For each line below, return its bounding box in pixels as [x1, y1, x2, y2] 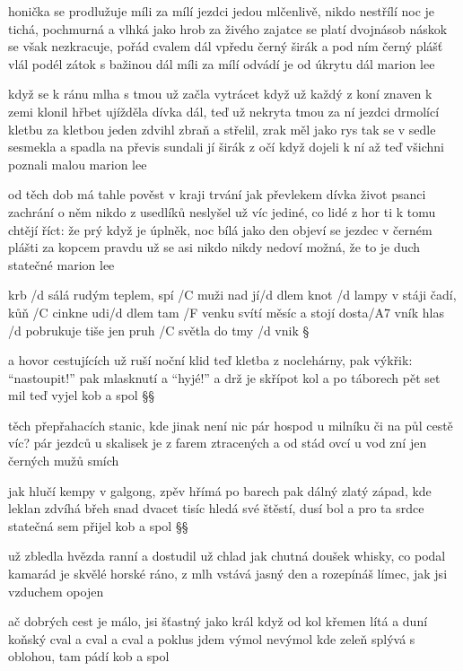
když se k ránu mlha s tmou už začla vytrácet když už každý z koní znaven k [8, 84, 432, 103]
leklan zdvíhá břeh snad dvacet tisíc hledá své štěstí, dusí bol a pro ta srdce [8, 499, 424, 518]
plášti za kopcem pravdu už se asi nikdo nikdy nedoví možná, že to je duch [8, 238, 421, 257]
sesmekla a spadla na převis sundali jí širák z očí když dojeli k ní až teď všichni [8, 137, 444, 156]
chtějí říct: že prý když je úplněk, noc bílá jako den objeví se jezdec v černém [8, 220, 432, 239]
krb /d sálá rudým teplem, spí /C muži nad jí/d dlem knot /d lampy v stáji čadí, [8, 285, 457, 304]
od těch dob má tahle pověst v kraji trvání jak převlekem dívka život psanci [8, 185, 426, 204]
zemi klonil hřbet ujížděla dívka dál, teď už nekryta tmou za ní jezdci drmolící [8, 101, 440, 120]
